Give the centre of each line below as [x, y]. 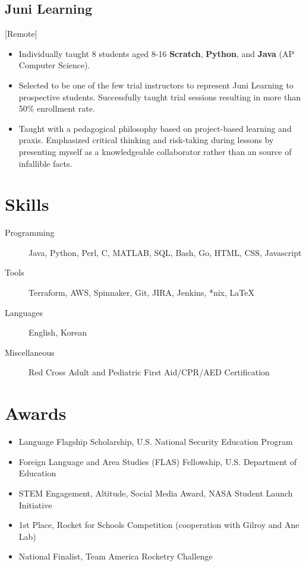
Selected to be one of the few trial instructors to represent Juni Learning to [156, 85]
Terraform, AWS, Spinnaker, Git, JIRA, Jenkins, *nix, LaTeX [141, 293]
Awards [36, 413]
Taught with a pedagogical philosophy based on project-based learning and [155, 128]
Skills [27, 204]
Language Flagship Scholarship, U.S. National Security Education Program [156, 442]
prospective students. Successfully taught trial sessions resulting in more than [160, 97]
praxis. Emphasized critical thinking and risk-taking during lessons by [146, 140]
